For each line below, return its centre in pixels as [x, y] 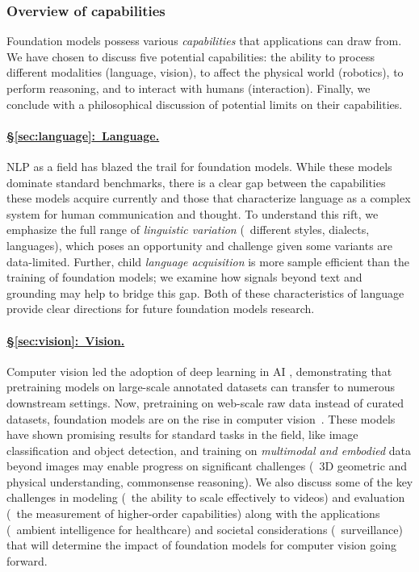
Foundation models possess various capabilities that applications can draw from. [204, 41]
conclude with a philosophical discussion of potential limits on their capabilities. [205, 104]
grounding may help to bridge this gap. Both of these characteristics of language [205, 292]
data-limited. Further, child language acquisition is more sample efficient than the [208, 261]
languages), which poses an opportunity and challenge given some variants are [200, 245]
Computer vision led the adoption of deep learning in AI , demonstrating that [199, 371]
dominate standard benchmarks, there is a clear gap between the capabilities [196, 182]
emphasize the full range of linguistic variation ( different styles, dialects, [188, 230]
